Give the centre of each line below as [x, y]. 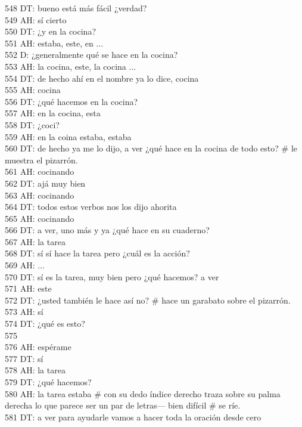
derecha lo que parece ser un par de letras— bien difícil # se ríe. [123, 405]
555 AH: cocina [33, 90]
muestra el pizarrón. [41, 160]
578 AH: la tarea [35, 370]
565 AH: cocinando [40, 218]
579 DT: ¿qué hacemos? [48, 382]
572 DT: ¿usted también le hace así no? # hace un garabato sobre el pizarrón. [148, 300]
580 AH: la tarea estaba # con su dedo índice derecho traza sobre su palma [143, 393]
